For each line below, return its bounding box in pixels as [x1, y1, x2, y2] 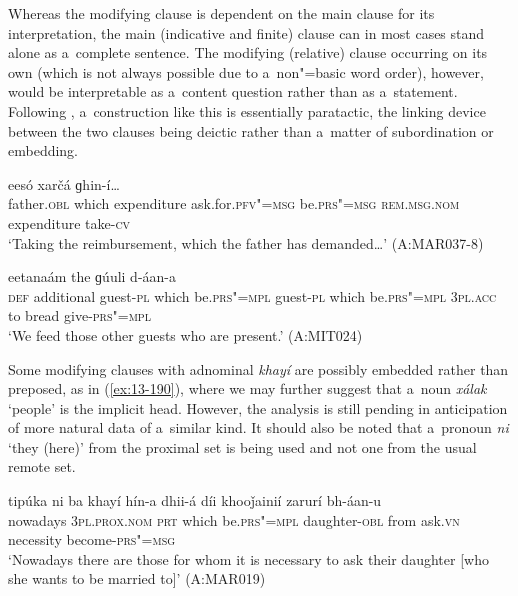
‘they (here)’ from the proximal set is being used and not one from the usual [8, 436, 477, 457]
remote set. [8, 456, 76, 477]
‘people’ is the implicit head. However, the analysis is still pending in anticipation [8, 397, 508, 418]
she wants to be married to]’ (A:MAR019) [8, 568, 266, 589]
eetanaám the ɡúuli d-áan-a [8, 266, 176, 287]
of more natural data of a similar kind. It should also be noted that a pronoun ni [8, 417, 509, 438]
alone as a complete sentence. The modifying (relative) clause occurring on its [8, 42, 488, 63]
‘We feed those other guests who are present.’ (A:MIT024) [8, 324, 363, 345]
